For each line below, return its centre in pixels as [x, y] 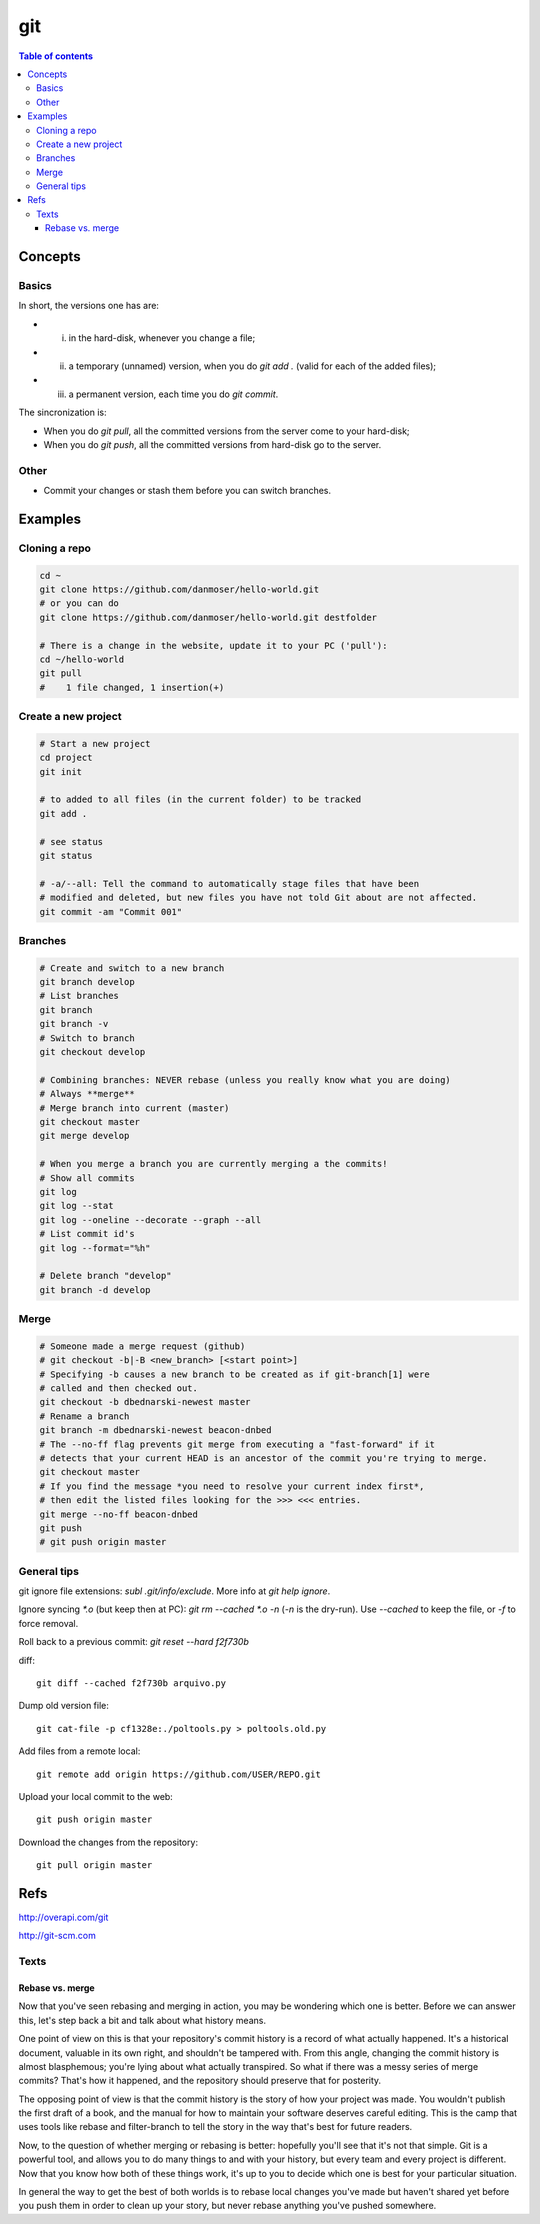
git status [66, 855]
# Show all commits [87, 1178]
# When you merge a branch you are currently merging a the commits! [213, 1164]
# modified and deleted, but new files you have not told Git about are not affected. [258, 898]
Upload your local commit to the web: [96, 1796]
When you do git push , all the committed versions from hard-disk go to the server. [212, 444]
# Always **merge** [87, 1094]
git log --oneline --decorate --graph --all [150, 1219]
